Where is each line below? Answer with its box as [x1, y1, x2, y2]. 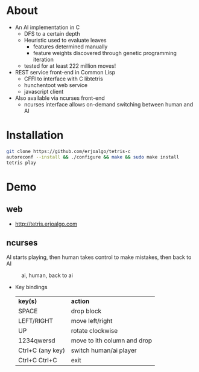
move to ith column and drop [71, 336, 153, 345]
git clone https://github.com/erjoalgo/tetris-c [6, 148, 131, 154]
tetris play [6, 160, 36, 166]
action [71, 297, 90, 305]
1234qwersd [17, 336, 55, 345]
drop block [71, 307, 102, 315]
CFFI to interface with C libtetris [24, 75, 104, 82]
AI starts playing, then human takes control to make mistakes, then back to [6, 253, 192, 261]
